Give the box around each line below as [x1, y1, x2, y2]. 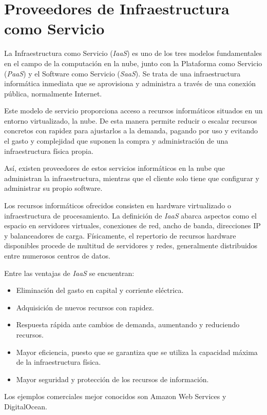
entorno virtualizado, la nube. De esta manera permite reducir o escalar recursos [4, 115, 257, 126]
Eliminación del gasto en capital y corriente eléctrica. [16, 285, 184, 295]
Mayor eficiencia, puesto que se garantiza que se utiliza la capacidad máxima [16, 346, 258, 357]
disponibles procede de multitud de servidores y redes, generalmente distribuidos [4, 240, 258, 251]
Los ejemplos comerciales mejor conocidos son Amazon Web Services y [4, 391, 226, 402]
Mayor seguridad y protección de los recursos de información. [16, 373, 209, 384]
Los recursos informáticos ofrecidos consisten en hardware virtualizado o [4, 200, 231, 211]
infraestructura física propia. [4, 145, 93, 156]
